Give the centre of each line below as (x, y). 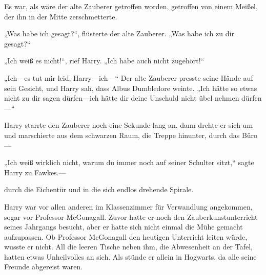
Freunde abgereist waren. (44, 267)
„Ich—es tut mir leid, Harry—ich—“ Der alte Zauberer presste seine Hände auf (129, 77)
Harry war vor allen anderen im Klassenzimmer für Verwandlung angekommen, (128, 206)
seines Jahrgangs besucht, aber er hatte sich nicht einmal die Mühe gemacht (124, 227)
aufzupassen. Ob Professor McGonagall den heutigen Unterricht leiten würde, (126, 236)
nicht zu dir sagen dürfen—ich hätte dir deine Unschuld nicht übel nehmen (122, 98)
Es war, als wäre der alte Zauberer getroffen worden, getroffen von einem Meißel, (131, 6)
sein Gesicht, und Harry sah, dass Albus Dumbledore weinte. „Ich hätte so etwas (131, 88)
